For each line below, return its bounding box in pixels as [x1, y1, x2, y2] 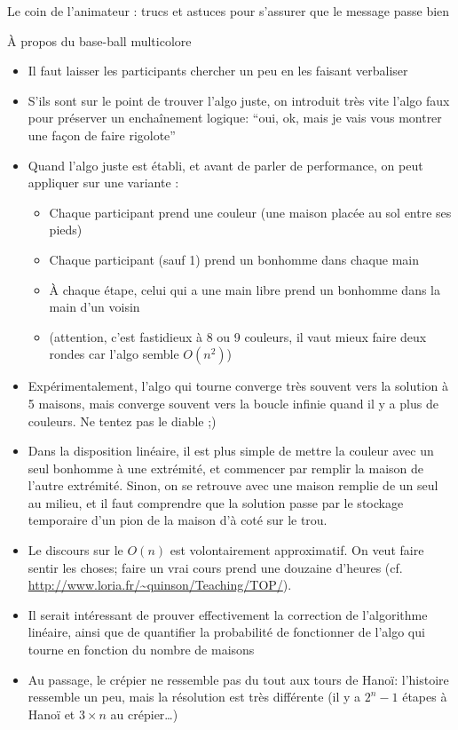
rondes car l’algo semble [49, 345, 179, 363]
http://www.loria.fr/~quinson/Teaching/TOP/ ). [28, 575, 292, 594]
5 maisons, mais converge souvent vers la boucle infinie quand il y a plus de [28, 393, 438, 412]
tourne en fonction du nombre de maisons [28, 640, 255, 659]
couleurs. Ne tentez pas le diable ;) [28, 411, 217, 430]
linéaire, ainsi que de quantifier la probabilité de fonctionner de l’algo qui [28, 623, 425, 641]
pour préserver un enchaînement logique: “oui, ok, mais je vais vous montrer [28, 108, 442, 127]
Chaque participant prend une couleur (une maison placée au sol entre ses [49, 202, 452, 221]
